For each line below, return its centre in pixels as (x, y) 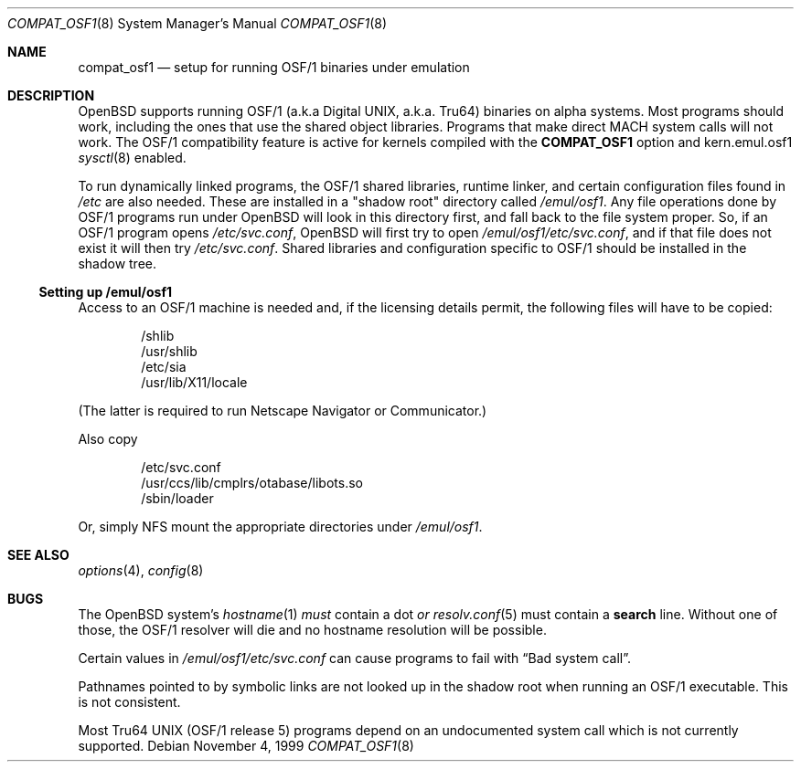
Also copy (108, 439)
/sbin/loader (177, 498)
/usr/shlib (169, 351)
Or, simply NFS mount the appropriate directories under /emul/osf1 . (280, 527)
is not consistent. (129, 702)
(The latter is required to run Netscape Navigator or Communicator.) (283, 411)
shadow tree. (117, 263)
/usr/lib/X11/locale (194, 382)
